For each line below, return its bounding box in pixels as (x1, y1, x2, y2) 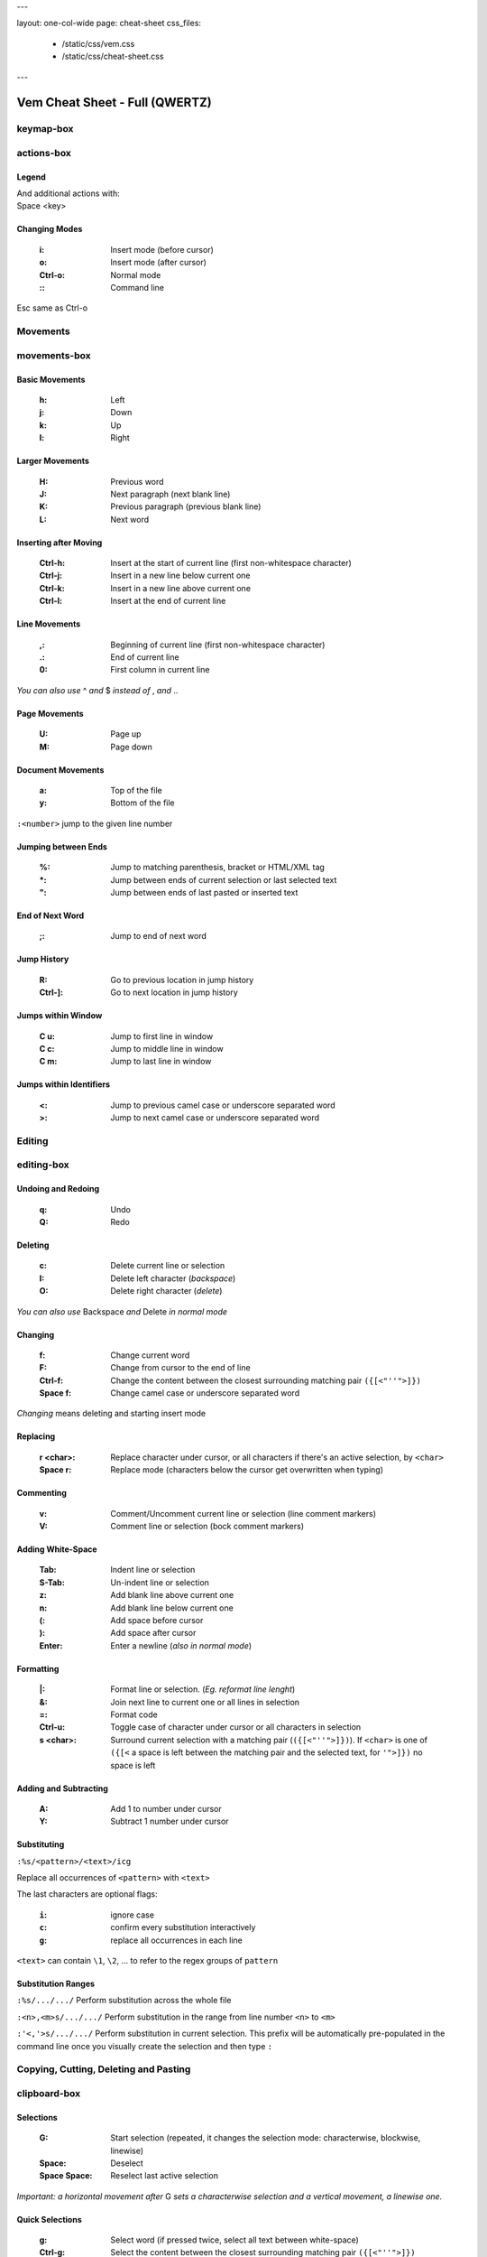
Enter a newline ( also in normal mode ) (110, 1639, 253, 1651)
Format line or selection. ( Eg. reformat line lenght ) (110, 1684, 296, 1695)
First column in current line (110, 664, 210, 675)
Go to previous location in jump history (110, 974, 254, 985)
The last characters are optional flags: (16, 1889, 158, 1899)
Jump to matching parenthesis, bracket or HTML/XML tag (110, 862, 325, 873)
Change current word (110, 1350, 190, 1361)
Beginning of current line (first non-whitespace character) (110, 639, 326, 650)
